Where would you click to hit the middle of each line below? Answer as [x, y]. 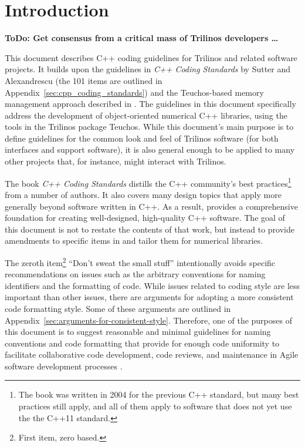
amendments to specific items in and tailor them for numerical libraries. [134, 241]
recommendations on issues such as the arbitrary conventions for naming [135, 274]
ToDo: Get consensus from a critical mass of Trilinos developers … [142, 38]
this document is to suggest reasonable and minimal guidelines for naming [138, 332]
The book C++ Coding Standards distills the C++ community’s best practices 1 [148, 182]
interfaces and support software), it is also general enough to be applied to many [150, 149]
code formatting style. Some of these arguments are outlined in [118, 308]
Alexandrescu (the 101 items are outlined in [84, 80]
